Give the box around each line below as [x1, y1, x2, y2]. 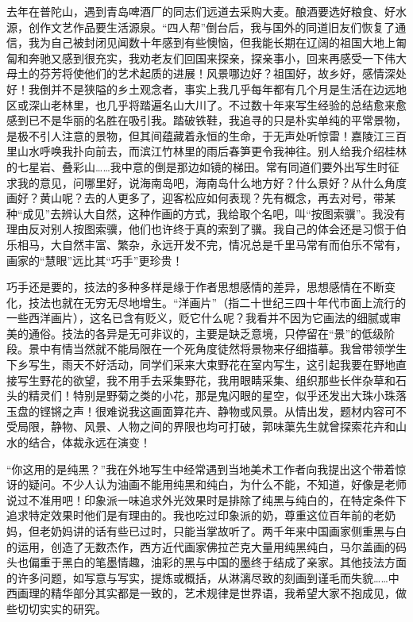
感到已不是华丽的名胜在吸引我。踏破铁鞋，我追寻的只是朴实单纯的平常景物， [6, 112, 407, 129]
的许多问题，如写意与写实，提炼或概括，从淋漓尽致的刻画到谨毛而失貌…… [6, 569, 388, 586]
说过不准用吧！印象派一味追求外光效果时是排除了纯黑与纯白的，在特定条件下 [6, 491, 407, 508]
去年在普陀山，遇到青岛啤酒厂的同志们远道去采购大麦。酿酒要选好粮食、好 [6, 3, 396, 19]
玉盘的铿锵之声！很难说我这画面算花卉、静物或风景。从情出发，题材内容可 [6, 402, 396, 419]
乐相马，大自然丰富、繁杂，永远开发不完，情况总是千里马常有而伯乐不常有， [6, 236, 407, 252]
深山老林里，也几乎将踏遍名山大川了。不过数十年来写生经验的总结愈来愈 [28, 96, 407, 113]
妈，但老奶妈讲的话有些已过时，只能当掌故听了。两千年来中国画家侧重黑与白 [6, 523, 407, 539]
